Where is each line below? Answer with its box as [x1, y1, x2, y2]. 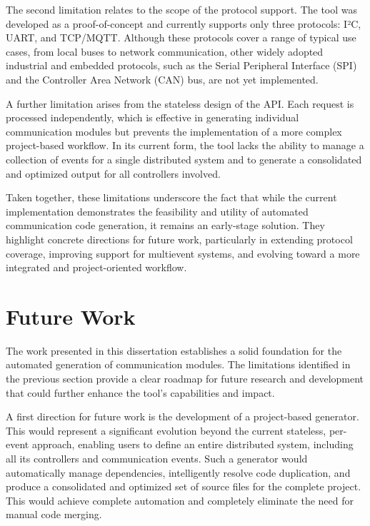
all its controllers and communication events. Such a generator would [6, 450, 308, 465]
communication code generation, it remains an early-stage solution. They [6, 218, 325, 233]
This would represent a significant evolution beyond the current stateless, [6, 423, 326, 438]
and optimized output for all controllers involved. [6, 166, 221, 181]
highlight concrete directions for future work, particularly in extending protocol [6, 231, 353, 246]
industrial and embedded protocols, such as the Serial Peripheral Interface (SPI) [6, 58, 357, 73]
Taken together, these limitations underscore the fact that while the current [6, 190, 337, 205]
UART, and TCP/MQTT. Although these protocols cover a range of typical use [6, 30, 356, 45]
